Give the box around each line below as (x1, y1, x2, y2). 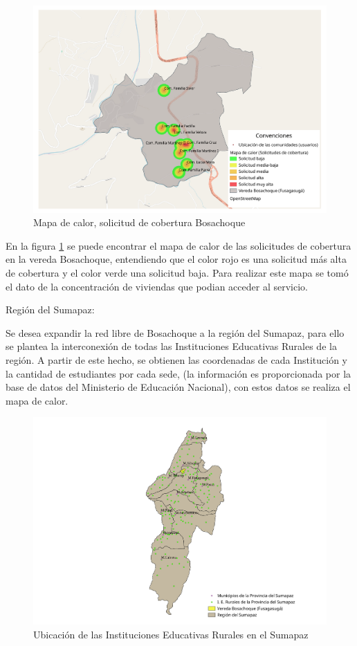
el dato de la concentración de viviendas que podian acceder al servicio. (6, 279, 308, 293)
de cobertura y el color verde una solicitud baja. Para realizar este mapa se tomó (6, 266, 349, 280)
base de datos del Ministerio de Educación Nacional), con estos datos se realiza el (6, 380, 351, 394)
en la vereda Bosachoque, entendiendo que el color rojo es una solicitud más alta (6, 252, 347, 266)
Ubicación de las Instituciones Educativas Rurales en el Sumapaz (33, 627, 309, 641)
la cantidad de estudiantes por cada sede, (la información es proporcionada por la (6, 366, 351, 380)
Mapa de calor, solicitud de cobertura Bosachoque (33, 215, 246, 230)
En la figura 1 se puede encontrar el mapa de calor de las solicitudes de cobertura (6, 238, 351, 252)
